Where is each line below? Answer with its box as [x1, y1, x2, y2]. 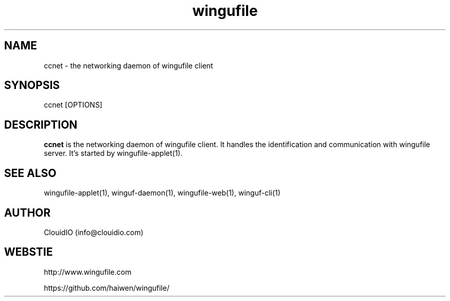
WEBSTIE [4, 245, 53, 259]
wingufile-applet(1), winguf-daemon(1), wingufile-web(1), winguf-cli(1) [44, 188, 280, 198]
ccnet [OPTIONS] [44, 100, 103, 110]
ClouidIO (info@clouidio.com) [44, 227, 144, 237]
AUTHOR [4, 206, 51, 219]
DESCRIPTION [4, 118, 78, 131]
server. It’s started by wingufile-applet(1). [44, 149, 183, 158]
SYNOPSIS [4, 79, 60, 92]
